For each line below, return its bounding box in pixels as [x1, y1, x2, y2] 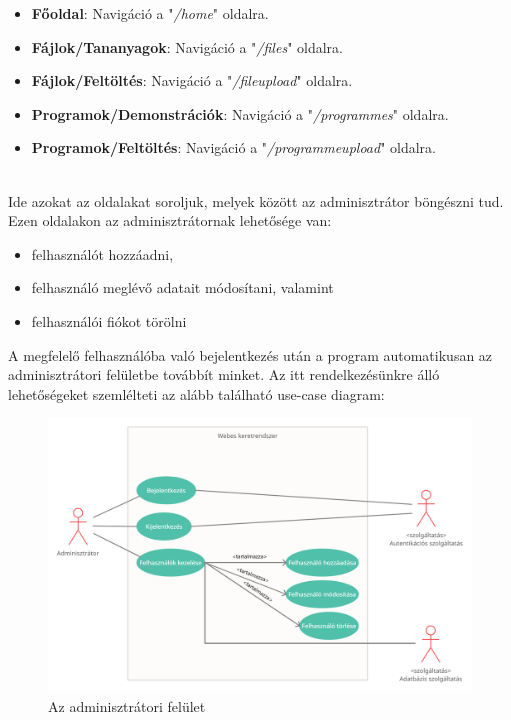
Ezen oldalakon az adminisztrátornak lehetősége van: [8, 210, 332, 231]
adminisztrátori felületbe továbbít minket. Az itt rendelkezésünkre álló [8, 364, 440, 385]
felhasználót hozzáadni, [31, 243, 174, 264]
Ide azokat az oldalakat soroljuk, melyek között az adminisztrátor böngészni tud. [8, 190, 504, 211]
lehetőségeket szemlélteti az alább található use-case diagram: [8, 383, 385, 404]
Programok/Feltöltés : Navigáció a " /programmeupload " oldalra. [31, 137, 436, 158]
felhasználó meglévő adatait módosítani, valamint [31, 277, 334, 298]
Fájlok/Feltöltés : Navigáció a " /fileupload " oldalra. [31, 70, 353, 91]
